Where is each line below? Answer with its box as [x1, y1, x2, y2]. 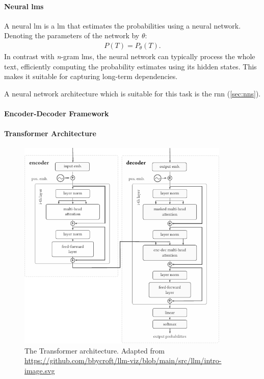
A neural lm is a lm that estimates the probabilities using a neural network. [4, 20, 241, 31]
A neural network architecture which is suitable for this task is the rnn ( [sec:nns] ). [4, 88, 261, 98]
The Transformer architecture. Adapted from [24, 345, 165, 356]
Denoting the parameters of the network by [4, 30, 140, 41]
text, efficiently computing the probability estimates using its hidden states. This [4, 61, 257, 71]
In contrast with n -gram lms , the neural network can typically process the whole [4, 51, 255, 62]
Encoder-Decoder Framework [4, 108, 109, 118]
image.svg [24, 365, 55, 376]
